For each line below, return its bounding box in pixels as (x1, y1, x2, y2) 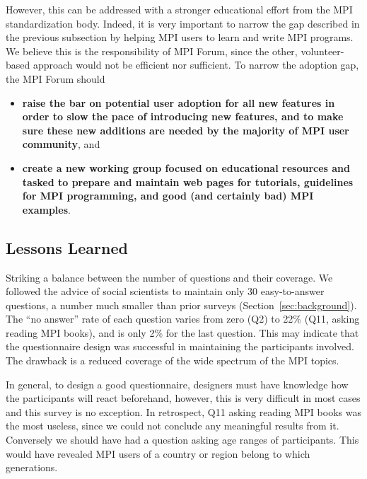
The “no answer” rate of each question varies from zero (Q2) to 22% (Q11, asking (6, 311, 360, 326)
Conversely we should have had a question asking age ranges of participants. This (6, 432, 359, 447)
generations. (6, 460, 58, 475)
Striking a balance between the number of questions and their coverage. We (6, 270, 333, 284)
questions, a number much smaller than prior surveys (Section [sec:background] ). (6, 297, 357, 312)
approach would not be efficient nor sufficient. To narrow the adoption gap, (33, 57, 359, 72)
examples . (22, 202, 71, 217)
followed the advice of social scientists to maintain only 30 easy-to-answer (6, 284, 325, 299)
